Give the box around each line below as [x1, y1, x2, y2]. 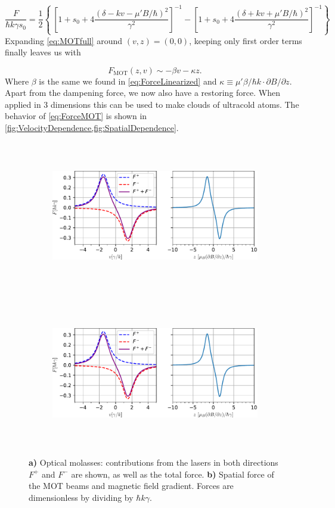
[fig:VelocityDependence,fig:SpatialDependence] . [5, 121, 179, 134]
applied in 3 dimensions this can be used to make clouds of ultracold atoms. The [5, 98, 299, 110]
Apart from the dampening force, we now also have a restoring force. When [5, 86, 280, 99]
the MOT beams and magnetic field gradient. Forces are [29, 479, 234, 492]
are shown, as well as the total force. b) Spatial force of [71, 468, 274, 480]
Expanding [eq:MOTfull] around [5, 34, 123, 46]
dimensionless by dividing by [29, 491, 134, 503]
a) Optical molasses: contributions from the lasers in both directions [29, 456, 278, 469]
